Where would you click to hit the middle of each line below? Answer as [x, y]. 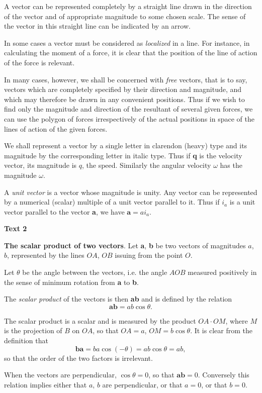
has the [231, 165]
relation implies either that [46, 384]
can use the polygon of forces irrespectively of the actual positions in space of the [129, 118]
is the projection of [33, 330]
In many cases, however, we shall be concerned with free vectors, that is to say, [126, 79]
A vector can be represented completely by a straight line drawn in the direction [128, 6]
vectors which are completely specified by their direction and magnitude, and [123, 89]
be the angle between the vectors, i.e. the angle [95, 272]
